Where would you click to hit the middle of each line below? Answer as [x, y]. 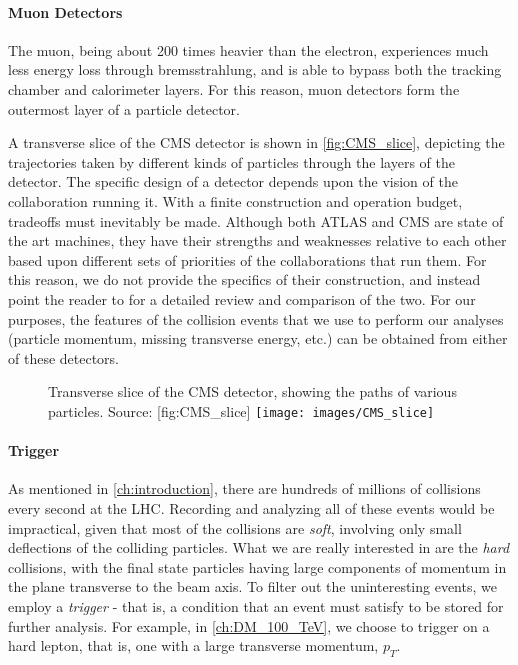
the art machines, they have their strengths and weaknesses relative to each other [257, 240]
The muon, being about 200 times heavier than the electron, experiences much [248, 49]
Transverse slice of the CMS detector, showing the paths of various [252, 391]
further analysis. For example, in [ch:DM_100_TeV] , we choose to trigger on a [249, 625]
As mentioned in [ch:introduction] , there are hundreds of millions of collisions [244, 488]
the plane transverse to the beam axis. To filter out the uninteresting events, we [252, 586]
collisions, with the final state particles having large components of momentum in [257, 566]
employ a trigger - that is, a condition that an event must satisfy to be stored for [256, 605]
